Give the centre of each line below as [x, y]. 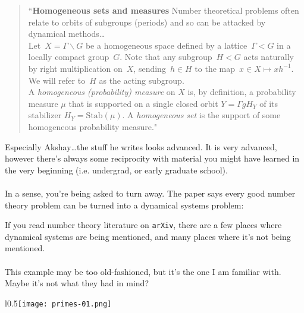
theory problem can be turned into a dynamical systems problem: [124, 205]
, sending [150, 68]
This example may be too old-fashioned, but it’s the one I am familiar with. [143, 271]
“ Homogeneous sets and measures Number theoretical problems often [164, 10]
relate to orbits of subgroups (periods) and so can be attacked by [147, 22]
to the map [215, 68]
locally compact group [69, 57]
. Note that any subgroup [166, 57]
